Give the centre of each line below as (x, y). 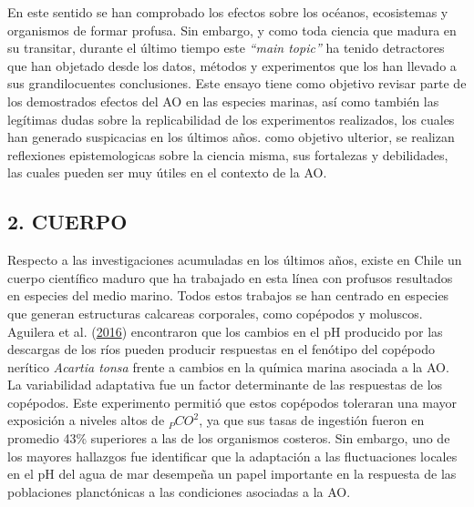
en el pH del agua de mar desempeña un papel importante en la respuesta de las (232, 474)
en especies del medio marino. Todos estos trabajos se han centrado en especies (228, 295)
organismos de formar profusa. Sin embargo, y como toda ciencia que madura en (232, 30)
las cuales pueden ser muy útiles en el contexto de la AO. (167, 172)
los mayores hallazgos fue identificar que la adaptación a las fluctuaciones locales (232, 456)
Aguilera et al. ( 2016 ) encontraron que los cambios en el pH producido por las (225, 331)
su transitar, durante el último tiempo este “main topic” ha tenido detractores (226, 48)
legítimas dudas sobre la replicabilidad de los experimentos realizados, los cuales (231, 119)
